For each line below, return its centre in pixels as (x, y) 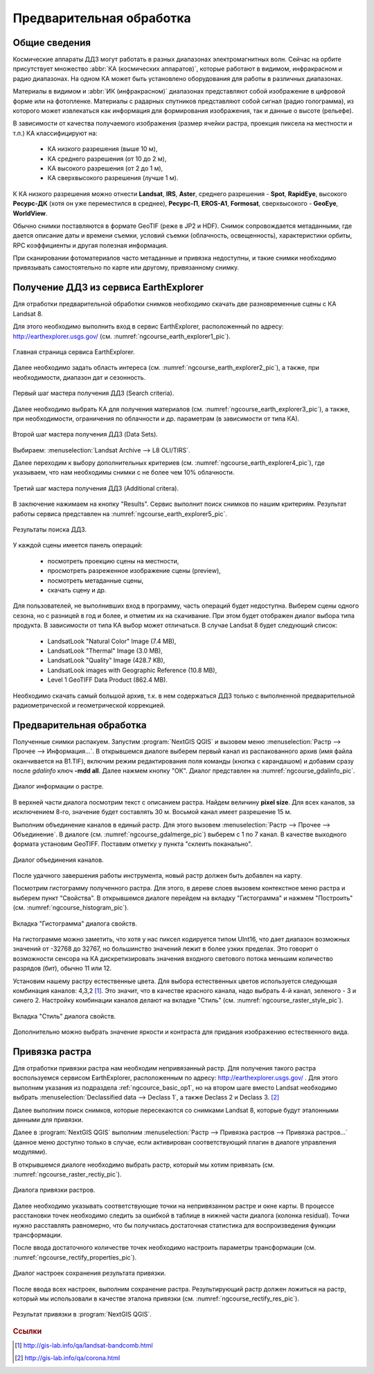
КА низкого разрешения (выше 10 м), (103, 149)
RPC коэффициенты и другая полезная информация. (90, 245)
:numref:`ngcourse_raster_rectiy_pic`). (67, 1174)
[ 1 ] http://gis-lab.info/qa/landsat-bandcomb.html (84, 1345)
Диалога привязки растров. (54, 1190)
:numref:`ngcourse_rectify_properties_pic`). (75, 1257)
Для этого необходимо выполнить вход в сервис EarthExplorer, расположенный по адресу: (148, 326)
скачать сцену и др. (77, 590)
